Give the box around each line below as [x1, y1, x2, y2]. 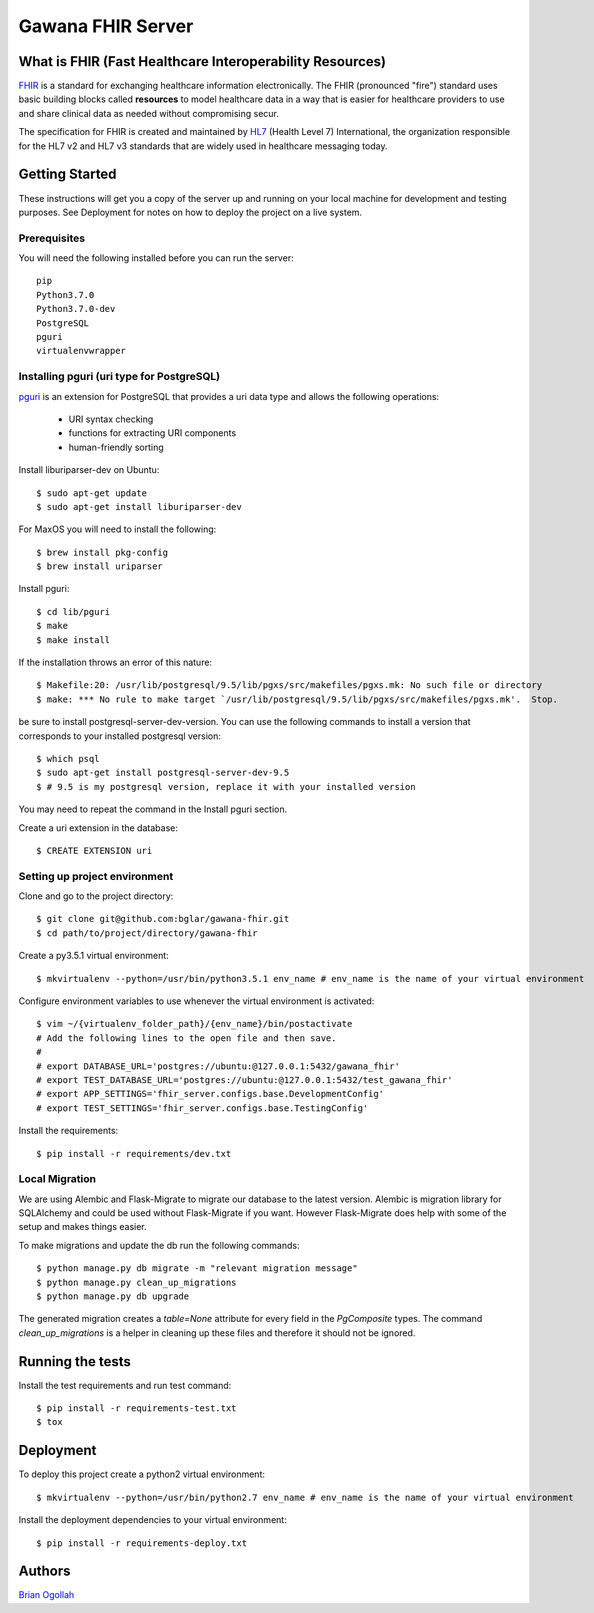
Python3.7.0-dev [36, 303, 116, 315]
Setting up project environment [18, 869, 174, 883]
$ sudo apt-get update [36, 487, 148, 499]
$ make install [36, 634, 111, 645]
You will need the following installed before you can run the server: [18, 252, 294, 264]
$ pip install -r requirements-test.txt [36, 1403, 237, 1414]
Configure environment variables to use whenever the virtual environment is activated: [18, 995, 375, 1007]
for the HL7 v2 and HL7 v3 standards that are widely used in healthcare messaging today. [18, 140, 388, 152]
